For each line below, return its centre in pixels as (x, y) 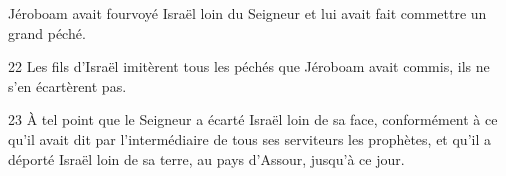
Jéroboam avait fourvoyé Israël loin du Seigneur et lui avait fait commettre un (247, 13)
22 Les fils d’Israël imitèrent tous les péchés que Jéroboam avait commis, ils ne (249, 66)
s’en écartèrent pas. (67, 85)
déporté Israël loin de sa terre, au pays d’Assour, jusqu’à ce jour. (206, 158)
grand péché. (47, 32)
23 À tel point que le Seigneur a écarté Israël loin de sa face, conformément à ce (253, 119)
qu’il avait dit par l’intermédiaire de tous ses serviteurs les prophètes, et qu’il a (249, 138)
